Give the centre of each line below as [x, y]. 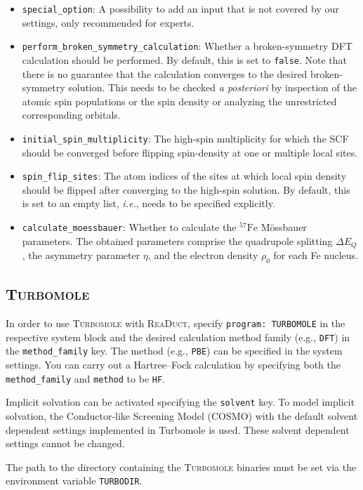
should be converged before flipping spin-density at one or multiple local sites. [190, 152]
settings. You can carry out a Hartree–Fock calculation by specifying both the [173, 365]
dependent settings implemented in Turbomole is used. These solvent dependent [178, 429]
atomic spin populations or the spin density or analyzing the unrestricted [179, 101]
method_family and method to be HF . [85, 378]
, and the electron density [203, 255]
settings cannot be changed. [65, 443]
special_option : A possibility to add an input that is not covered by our [180, 8]
